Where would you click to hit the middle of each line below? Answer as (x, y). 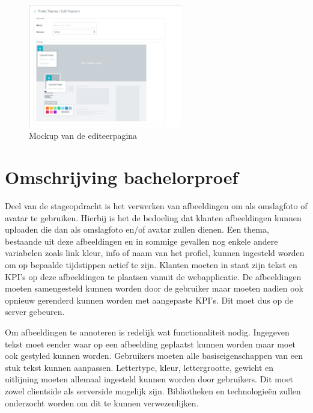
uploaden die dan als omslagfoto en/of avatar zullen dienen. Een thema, (137, 229)
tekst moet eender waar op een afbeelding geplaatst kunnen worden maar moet (150, 344)
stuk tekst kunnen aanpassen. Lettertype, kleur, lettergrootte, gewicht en (139, 367)
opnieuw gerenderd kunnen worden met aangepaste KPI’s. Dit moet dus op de (149, 300)
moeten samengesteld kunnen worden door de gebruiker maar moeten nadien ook (154, 288)
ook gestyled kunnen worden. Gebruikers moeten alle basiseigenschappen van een (154, 356)
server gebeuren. (35, 312)
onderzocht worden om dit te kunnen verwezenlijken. (102, 402)
